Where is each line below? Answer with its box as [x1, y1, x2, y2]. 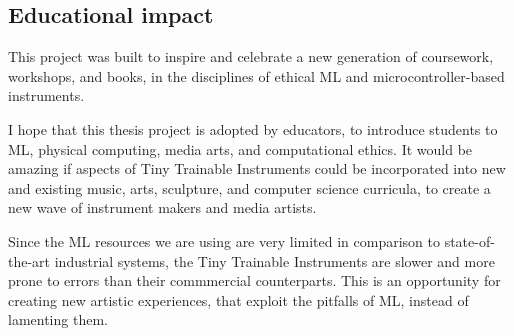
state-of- [444, 230, 495, 251]
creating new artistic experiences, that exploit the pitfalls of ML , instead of [8, 289, 469, 310]
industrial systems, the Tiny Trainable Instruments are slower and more [54, 250, 495, 271]
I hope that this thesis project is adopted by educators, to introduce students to [8, 118, 498, 139]
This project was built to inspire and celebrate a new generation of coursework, [8, 46, 494, 67]
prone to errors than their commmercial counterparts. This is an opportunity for [8, 270, 501, 291]
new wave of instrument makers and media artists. [8, 197, 317, 218]
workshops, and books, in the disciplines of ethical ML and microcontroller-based [8, 65, 505, 86]
